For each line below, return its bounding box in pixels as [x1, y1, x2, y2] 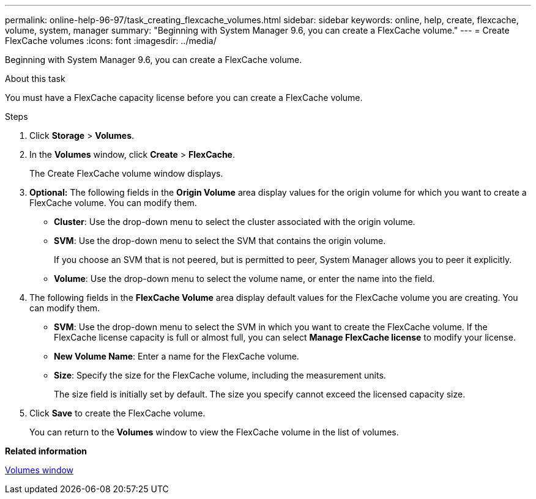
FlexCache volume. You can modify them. [29, 198, 197, 208]
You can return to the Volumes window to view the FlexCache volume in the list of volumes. [29, 427, 399, 437]
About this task [5, 73, 65, 84]
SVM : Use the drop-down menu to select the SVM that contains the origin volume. [54, 235, 386, 246]
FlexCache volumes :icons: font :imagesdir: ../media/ [5, 35, 217, 46]
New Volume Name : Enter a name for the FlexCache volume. [54, 351, 299, 361]
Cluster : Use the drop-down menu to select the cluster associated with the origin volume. [54, 216, 415, 227]
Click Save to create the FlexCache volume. [29, 408, 206, 418]
